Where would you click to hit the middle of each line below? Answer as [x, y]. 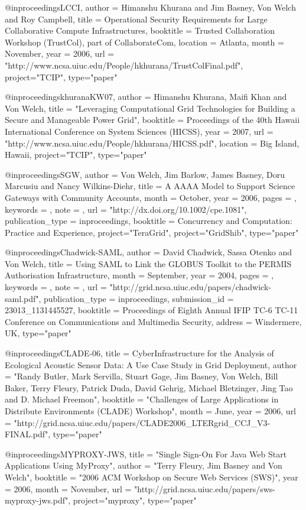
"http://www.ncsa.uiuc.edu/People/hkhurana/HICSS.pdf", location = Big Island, [152, 143]
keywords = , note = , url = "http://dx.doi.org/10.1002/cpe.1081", [126, 209]
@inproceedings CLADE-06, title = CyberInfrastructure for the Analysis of [139, 353]
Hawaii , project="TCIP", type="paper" [76, 155]
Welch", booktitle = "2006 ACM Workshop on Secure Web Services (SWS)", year [152, 477]
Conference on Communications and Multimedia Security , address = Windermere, [153, 321]
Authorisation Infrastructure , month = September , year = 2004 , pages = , [139, 275]
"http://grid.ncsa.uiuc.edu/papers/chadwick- [190, 287]
